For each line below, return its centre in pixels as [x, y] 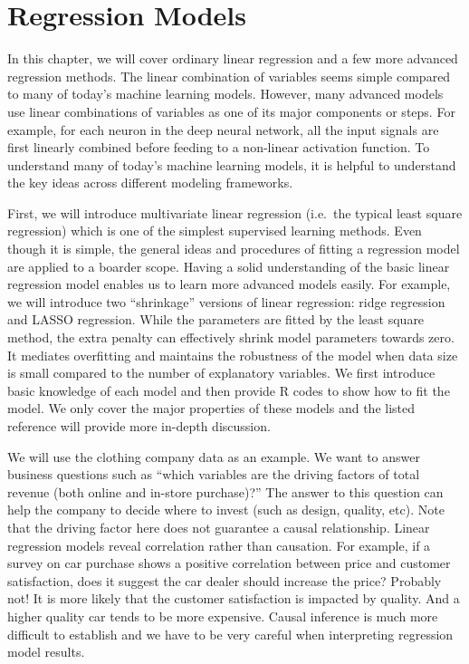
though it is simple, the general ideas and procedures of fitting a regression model [234, 249]
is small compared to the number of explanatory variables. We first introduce [221, 373]
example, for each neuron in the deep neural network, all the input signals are [223, 129]
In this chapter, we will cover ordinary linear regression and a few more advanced [233, 58]
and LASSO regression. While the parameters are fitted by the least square [216, 319]
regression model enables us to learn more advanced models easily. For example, [229, 284]
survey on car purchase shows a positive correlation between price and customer [229, 563]
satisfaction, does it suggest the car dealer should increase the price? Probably [225, 580]
